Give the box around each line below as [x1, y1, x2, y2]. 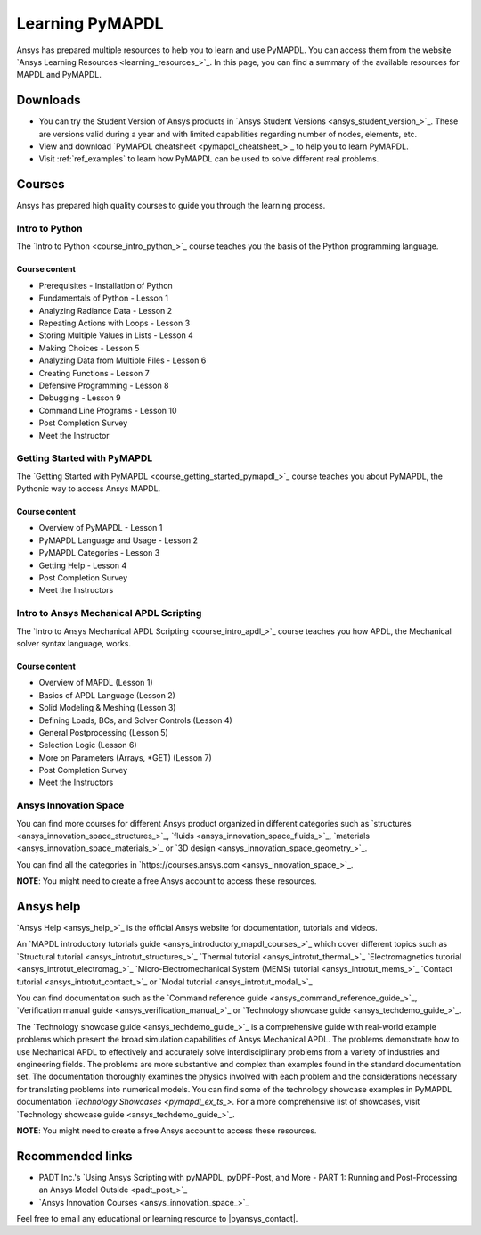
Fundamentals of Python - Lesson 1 [38, 292, 169, 303]
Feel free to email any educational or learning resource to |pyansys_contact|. [16, 1214, 298, 1223]
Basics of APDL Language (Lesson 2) [38, 689, 175, 700]
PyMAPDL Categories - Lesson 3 [38, 548, 160, 558]
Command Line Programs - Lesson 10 [38, 405, 177, 416]
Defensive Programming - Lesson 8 [38, 380, 169, 391]
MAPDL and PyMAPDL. [16, 70, 102, 80]
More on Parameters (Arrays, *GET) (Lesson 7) [38, 752, 213, 762]
